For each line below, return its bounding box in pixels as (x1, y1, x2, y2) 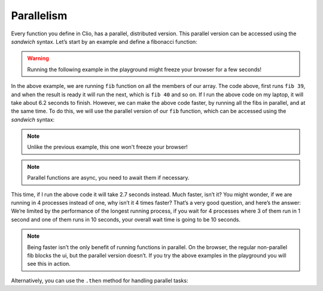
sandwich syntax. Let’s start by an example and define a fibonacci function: (11, 38, 197, 45)
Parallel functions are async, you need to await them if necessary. (27, 174, 190, 181)
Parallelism (11, 9, 68, 22)
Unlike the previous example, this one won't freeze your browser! (27, 144, 188, 151)
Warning (27, 54, 49, 62)
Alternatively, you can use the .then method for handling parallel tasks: (11, 277, 188, 284)
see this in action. (27, 260, 71, 268)
